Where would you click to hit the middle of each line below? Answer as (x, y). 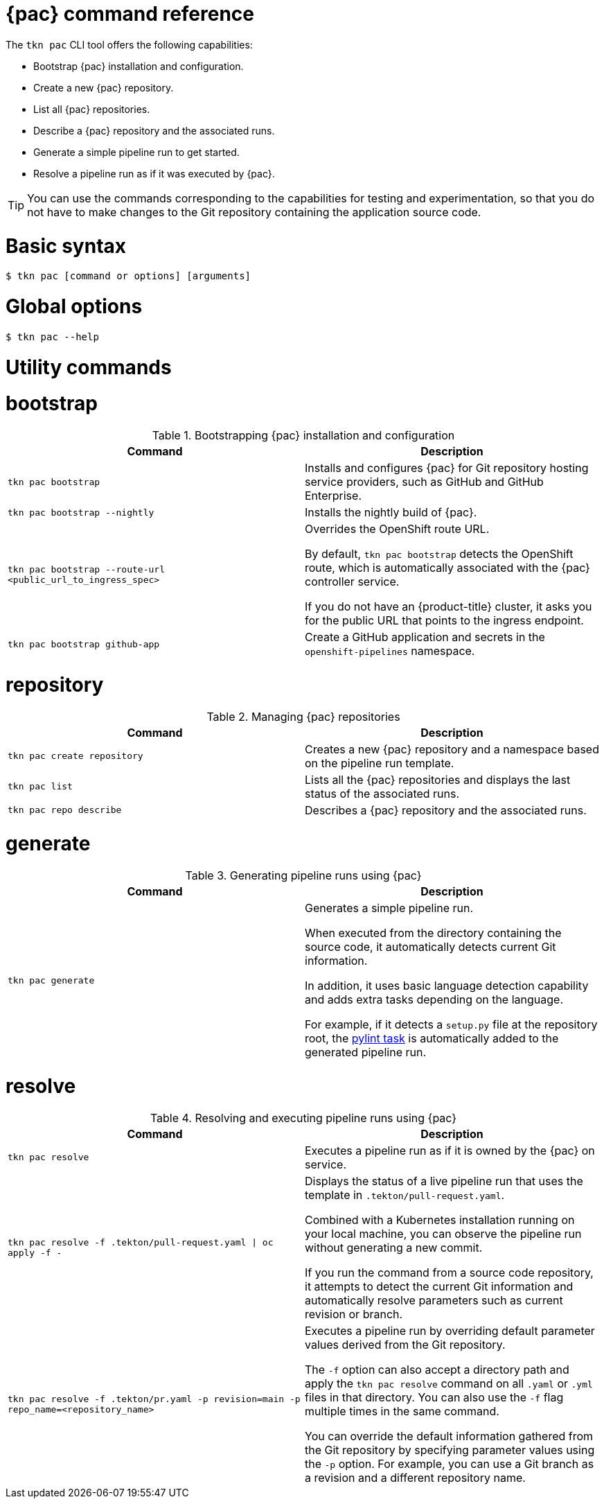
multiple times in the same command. (402, 1411)
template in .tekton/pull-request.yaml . (405, 1195)
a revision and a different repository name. (415, 1477)
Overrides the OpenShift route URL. (397, 529)
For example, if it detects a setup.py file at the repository (451, 1024)
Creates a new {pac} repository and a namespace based (452, 749)
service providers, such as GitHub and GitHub (424, 482)
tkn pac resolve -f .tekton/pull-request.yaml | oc (141, 1242)
